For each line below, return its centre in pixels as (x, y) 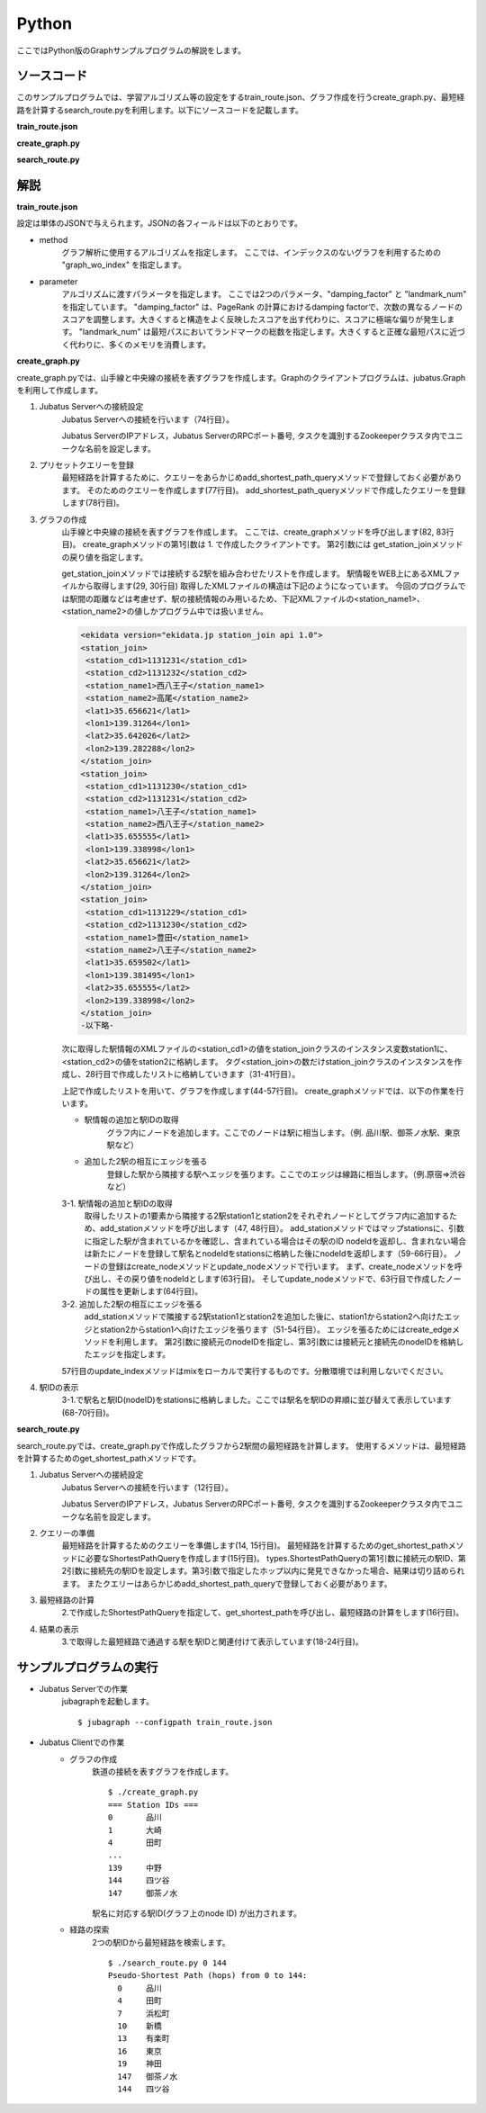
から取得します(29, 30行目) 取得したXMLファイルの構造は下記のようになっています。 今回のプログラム (267, 586)
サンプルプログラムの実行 (87, 1667)
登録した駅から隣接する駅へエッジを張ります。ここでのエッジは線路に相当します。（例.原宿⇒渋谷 (286, 1173)
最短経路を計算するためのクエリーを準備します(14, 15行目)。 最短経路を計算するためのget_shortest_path (255, 1546)
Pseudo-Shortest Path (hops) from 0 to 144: (208, 1976)
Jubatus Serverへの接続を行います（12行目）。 (147, 1487)
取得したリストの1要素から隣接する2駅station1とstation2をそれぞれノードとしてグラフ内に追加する (267, 1216)
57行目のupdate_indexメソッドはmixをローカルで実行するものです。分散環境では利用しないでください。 (255, 1371)
